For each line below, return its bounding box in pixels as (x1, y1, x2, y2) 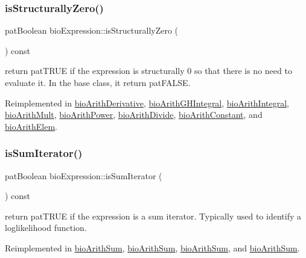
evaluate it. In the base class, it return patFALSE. (5, 76, 191, 88)
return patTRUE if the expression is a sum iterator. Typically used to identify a (5, 209, 301, 222)
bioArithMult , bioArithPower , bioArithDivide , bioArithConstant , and (5, 108, 263, 121)
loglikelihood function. (5, 221, 87, 234)
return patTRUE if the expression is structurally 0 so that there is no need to (5, 64, 292, 77)
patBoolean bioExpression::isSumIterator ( (5, 169, 162, 182)
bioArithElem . (5, 120, 57, 132)
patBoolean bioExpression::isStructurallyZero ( (5, 24, 179, 37)
